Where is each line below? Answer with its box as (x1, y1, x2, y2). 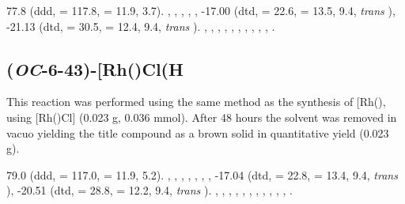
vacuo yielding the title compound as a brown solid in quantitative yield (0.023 (6, 124, 389, 141)
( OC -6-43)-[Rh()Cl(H (6, 56, 184, 81)
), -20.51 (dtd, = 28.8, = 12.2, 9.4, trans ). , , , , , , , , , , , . (6, 182, 293, 198)
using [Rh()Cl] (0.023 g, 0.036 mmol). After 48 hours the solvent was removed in (6, 108, 397, 125)
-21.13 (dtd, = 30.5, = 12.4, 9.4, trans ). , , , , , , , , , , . (6, 17, 275, 34)
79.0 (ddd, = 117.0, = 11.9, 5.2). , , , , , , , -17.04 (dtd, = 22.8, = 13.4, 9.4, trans (6, 166, 398, 183)
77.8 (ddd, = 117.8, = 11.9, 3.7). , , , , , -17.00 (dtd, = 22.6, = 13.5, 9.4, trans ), (6, 2, 396, 18)
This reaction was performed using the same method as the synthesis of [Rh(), (6, 93, 386, 110)
